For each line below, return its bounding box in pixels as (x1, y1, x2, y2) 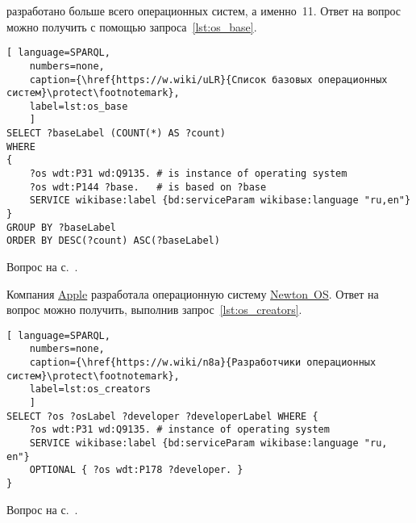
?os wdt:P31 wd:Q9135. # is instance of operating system (29, 168, 347, 180)
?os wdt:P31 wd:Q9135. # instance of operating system (29, 424, 330, 436)
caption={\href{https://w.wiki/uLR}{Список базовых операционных (29, 73, 388, 86)
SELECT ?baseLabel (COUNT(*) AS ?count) (6, 128, 227, 140)
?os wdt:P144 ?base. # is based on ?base (29, 181, 267, 193)
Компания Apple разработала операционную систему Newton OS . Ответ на (6, 285, 379, 302)
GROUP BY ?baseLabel (6, 221, 117, 233)
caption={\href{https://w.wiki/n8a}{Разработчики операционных (29, 357, 376, 369)
